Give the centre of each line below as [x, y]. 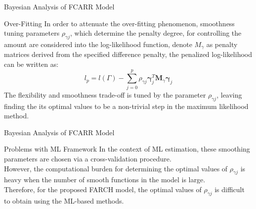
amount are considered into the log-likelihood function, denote [98, 44]
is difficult [230, 189]
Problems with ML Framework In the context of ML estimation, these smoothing [127, 149]
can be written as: [31, 64]
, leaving [229, 94]
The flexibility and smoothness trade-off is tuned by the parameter [105, 94]
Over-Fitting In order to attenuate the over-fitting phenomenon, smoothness [119, 23]
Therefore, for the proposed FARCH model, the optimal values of [103, 189]
